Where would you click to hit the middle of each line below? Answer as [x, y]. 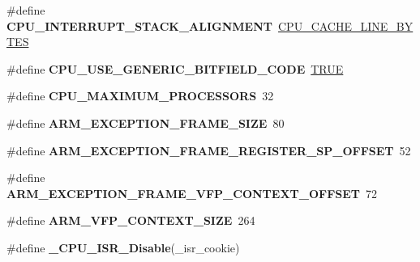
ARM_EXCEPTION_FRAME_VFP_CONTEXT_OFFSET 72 [192, 193]
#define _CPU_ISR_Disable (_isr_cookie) [123, 247]
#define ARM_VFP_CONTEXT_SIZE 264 [131, 220]
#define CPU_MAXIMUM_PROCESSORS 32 [140, 96]
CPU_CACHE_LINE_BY [345, 25]
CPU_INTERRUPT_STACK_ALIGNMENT [139, 25]
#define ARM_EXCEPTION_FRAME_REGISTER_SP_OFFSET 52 [209, 150]
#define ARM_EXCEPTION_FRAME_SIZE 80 [146, 123]
